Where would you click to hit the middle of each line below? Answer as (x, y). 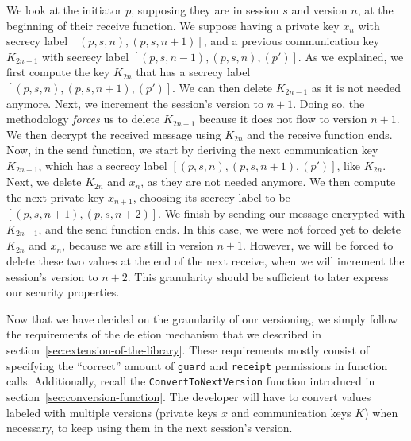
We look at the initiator (64, 10)
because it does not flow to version (283, 119)
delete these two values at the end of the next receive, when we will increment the (205, 261)
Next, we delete (44, 182)
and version (319, 10)
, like (349, 165)
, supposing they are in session (205, 10)
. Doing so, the (329, 103)
